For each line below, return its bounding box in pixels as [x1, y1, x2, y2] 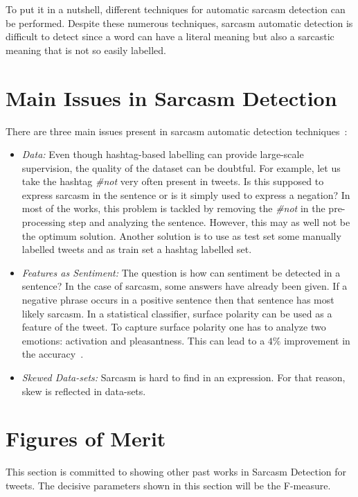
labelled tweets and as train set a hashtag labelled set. [21, 242, 252, 256]
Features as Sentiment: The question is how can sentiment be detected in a [21, 265, 341, 279]
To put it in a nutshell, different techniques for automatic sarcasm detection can [6, 2, 346, 16]
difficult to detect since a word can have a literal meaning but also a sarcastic [6, 29, 334, 44]
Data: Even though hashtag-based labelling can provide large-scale [21, 147, 304, 162]
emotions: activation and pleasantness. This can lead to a [21, 333, 265, 347]
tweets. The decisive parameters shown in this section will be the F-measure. [6, 478, 331, 492]
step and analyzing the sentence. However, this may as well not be [69, 215, 350, 229]
